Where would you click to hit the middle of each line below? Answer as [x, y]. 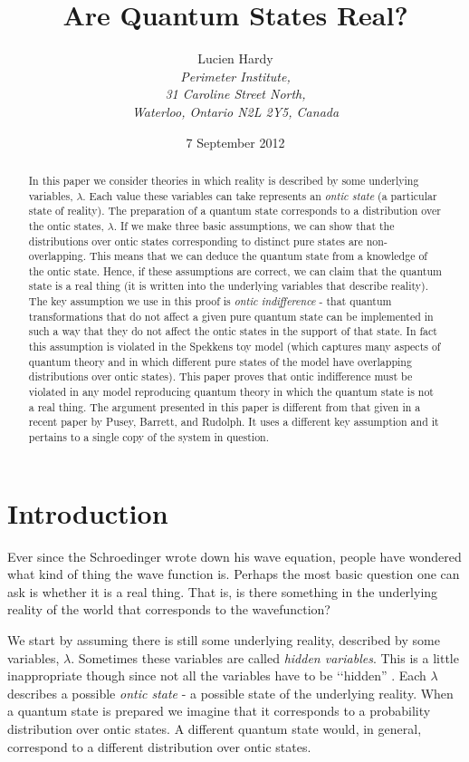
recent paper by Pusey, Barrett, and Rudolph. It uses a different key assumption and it [234, 422]
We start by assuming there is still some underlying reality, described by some [224, 640]
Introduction [88, 512]
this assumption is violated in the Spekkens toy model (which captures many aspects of [234, 347]
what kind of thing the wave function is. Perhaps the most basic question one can [234, 574]
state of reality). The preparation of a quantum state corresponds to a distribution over [234, 211]
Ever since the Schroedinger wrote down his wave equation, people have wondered [234, 556]
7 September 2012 [235, 142]
